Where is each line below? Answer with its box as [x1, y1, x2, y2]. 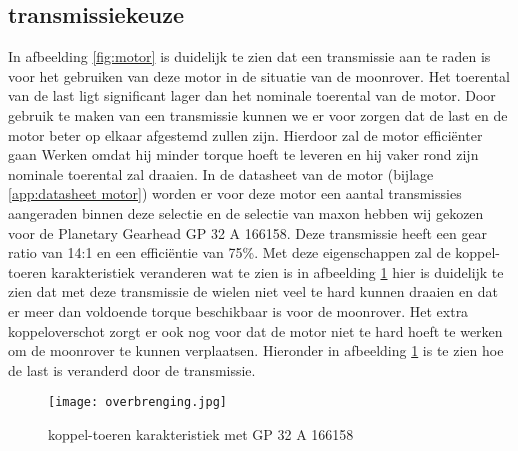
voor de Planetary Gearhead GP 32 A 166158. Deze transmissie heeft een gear [8, 222, 488, 243]
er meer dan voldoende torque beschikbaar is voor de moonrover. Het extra [8, 300, 469, 321]
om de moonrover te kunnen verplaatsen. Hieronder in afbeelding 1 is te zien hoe [8, 340, 504, 361]
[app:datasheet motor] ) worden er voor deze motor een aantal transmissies [8, 183, 462, 204]
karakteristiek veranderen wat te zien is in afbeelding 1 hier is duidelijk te [51, 261, 504, 282]
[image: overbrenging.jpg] [48, 395, 227, 410]
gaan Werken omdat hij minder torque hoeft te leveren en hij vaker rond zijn [8, 144, 479, 165]
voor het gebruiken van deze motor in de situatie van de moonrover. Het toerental [8, 65, 510, 86]
